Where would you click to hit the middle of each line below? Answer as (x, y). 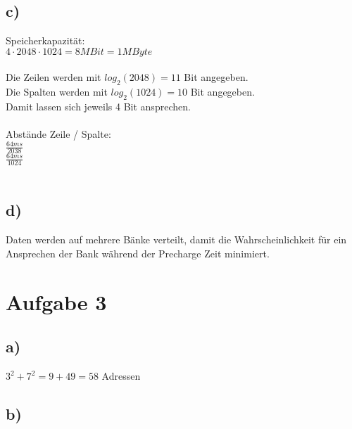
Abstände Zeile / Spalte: (58, 134)
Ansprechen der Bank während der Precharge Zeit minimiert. (138, 253)
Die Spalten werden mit (57, 92)
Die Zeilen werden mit (54, 77)
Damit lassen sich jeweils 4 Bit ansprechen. (98, 106)
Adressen (121, 376)
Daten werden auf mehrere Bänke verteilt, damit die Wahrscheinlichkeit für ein (176, 239)
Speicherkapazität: (45, 40)
